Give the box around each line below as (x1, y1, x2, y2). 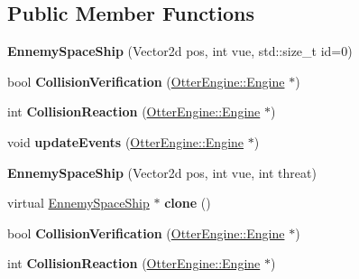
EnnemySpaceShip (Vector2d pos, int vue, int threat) (7, 163, 317, 181)
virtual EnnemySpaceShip (7, 193, 150, 212)
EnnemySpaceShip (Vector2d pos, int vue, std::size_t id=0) (7, 42, 353, 60)
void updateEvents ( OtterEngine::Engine (7, 132, 244, 151)
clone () (164, 193, 211, 212)
